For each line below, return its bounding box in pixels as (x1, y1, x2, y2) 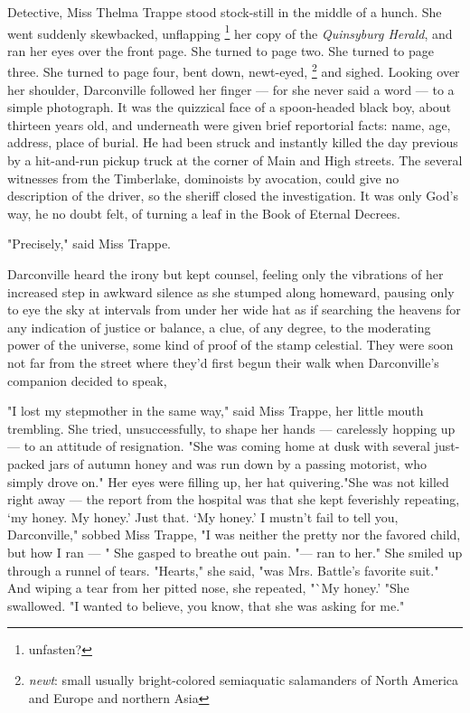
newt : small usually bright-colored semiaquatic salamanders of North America (28, 670, 459, 689)
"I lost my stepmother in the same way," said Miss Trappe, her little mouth (7, 401, 424, 420)
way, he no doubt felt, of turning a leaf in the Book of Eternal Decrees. (7, 203, 400, 222)
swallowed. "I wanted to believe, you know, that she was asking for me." (7, 596, 405, 614)
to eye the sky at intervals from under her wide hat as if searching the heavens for (7, 300, 461, 319)
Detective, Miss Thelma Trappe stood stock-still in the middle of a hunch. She (7, 3, 442, 21)
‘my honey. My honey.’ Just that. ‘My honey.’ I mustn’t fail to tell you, (7, 507, 399, 526)
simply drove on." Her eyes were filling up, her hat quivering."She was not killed (7, 472, 449, 491)
